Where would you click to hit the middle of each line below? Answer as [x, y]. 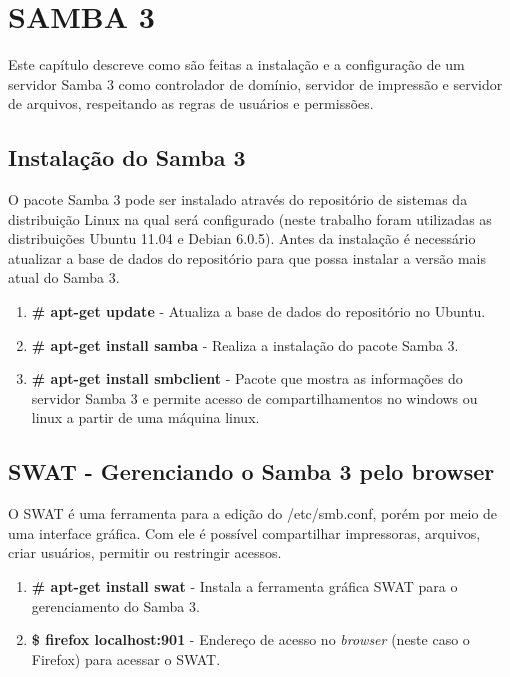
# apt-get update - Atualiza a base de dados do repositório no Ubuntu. [258, 311]
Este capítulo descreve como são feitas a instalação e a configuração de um [236, 64]
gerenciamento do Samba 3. [115, 605]
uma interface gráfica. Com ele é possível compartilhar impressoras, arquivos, [244, 532]
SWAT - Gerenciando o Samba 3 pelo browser [251, 471]
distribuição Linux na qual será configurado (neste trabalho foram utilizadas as [250, 218]
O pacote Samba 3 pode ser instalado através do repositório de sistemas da [238, 199]
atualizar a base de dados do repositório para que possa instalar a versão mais [247, 257]
